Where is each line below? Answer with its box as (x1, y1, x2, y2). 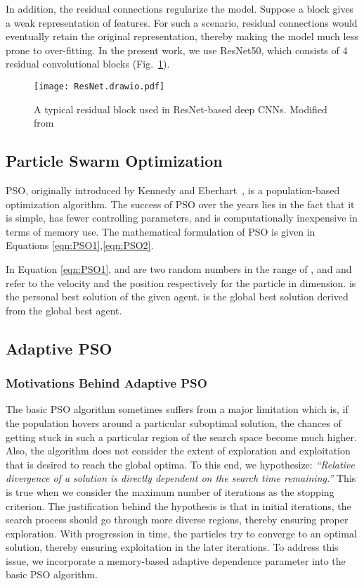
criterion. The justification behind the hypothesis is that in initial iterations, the (6, 498, 351, 513)
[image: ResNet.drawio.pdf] (34, 81, 165, 91)
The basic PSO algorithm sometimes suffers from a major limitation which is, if (6, 402, 349, 416)
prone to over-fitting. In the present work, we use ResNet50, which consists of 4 (6, 42, 348, 57)
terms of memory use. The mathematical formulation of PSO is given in (6, 224, 316, 238)
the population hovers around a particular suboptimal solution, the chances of (6, 415, 342, 430)
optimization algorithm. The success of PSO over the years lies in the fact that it (6, 196, 355, 211)
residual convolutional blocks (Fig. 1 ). (6, 56, 170, 71)
